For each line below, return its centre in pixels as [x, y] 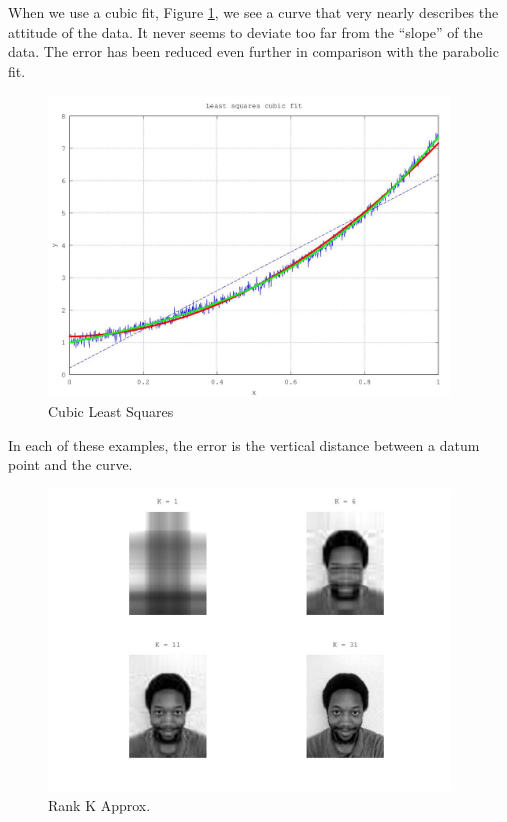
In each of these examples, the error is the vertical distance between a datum [244, 444]
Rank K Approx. [99, 804]
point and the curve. [70, 464]
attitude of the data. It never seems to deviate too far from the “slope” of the [245, 31]
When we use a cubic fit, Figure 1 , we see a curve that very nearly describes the [253, 12]
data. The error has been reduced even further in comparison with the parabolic [253, 51]
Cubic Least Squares [111, 411]
